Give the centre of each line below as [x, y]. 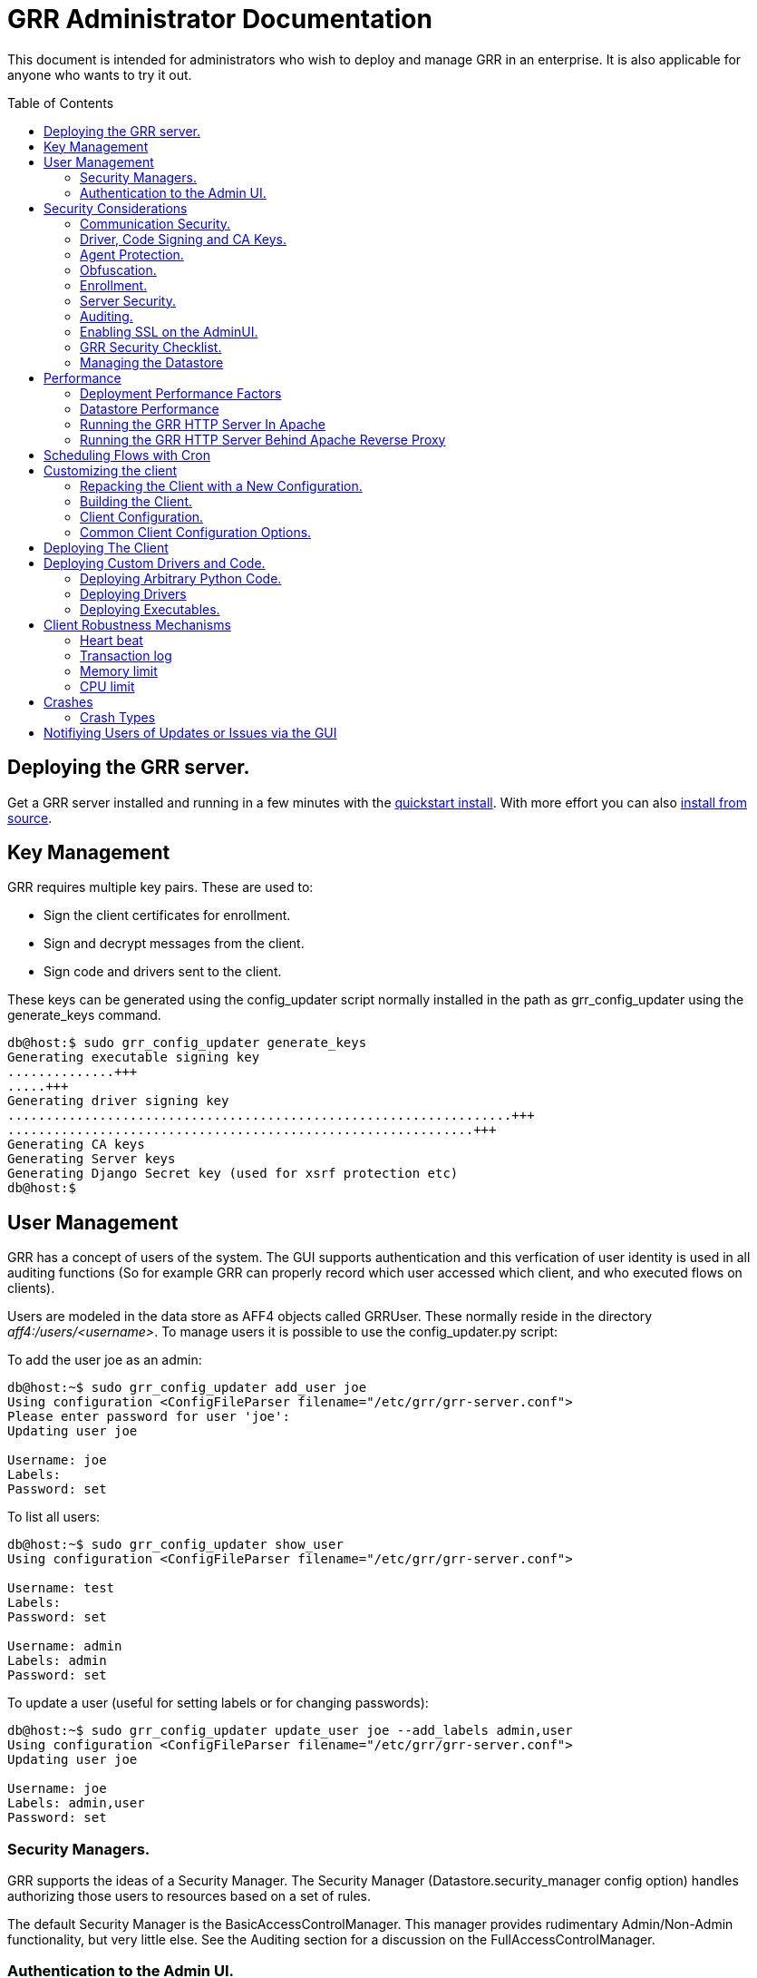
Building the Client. [136, 501]
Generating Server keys [92, 1159]
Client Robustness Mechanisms [137, 624]
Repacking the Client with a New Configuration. [221, 485]
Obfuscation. [118, 269]
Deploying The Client [106, 547]
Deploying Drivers [133, 593]
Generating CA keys [76, 1145]
